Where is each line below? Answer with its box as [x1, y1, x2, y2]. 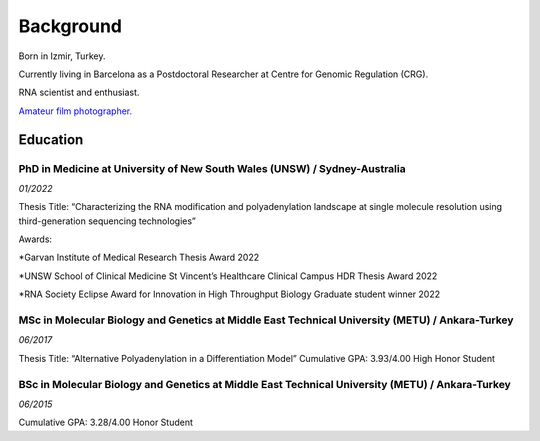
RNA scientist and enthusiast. [18, 86, 140, 99]
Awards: [18, 233, 53, 245]
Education [18, 131, 84, 148]
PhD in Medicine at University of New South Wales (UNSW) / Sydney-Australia [18, 161, 406, 175]
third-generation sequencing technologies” [18, 215, 197, 227]
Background [18, 15, 122, 37]
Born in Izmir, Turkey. [18, 50, 106, 62]
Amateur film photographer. [18, 105, 133, 117]
